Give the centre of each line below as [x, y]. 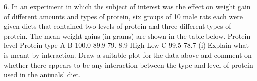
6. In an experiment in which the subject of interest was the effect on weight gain [127, 6]
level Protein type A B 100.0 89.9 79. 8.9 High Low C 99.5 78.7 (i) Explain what [126, 45]
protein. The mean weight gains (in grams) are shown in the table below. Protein [127, 35]
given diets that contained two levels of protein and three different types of [118, 26]
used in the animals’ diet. [42, 74]
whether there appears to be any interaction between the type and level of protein [128, 64]
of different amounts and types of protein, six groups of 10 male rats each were [123, 16]
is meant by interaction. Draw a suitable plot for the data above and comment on [128, 55]
